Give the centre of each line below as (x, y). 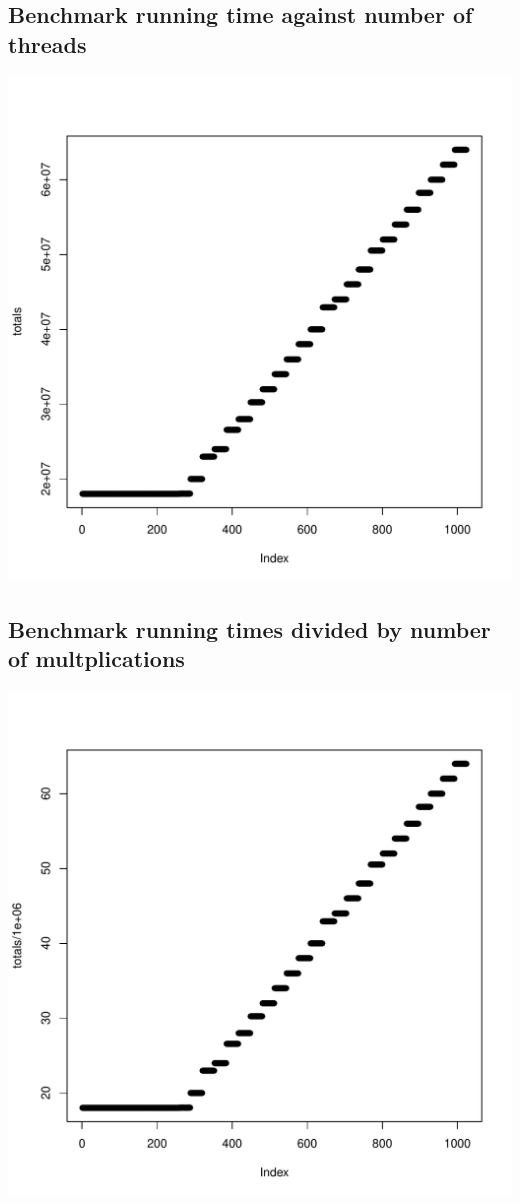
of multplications (96, 657)
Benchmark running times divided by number (249, 628)
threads (47, 43)
